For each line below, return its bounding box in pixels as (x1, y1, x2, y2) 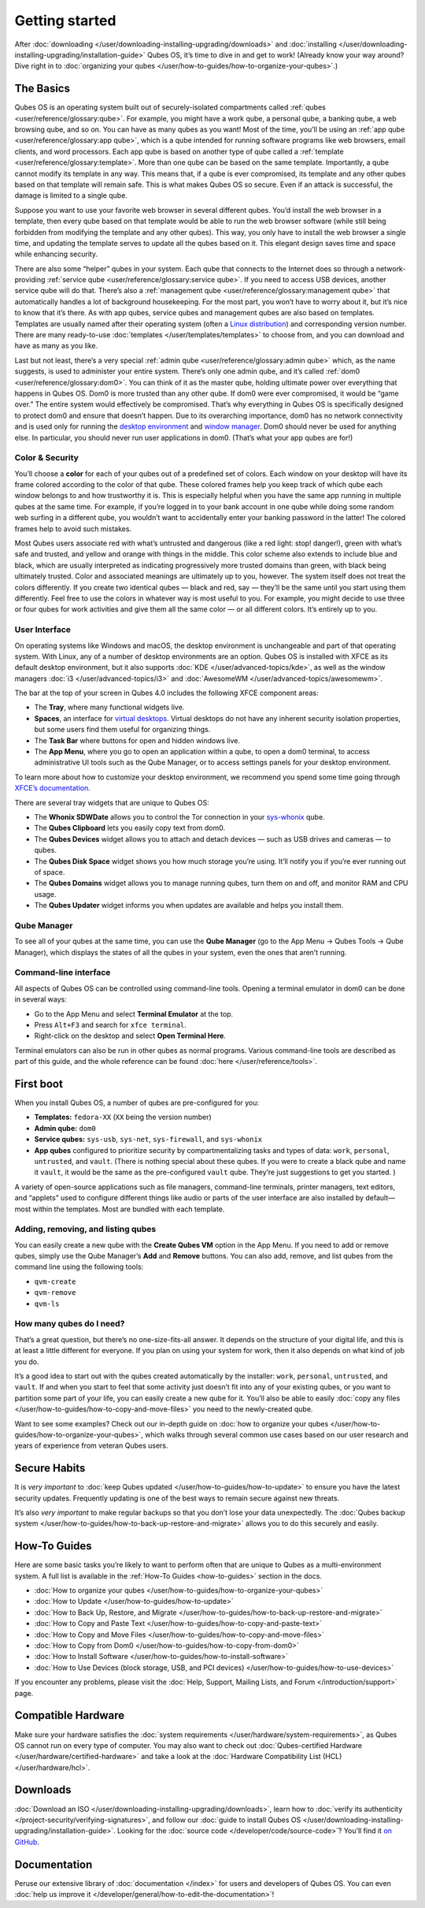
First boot (14, 1077, 63, 1091)
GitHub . (14, 1837, 39, 1847)
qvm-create (34, 1277, 76, 1286)
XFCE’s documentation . (14, 783, 91, 793)
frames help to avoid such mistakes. (14, 524, 132, 534)
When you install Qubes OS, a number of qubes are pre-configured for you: (14, 1098, 260, 1107)
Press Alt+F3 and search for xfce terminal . (34, 1020, 187, 1029)
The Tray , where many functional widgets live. (34, 702, 185, 712)
